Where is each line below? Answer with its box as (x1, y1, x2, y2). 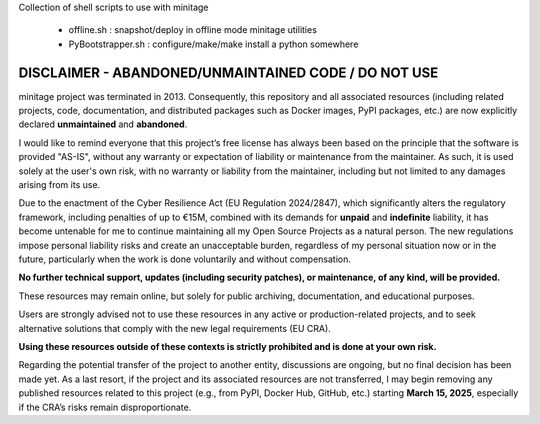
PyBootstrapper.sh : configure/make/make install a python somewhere (68, 38, 359, 50)
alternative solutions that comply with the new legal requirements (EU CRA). (18, 322, 332, 334)
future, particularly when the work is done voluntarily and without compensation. (18, 253, 352, 265)
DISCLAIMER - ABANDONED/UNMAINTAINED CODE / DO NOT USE (18, 64, 439, 81)
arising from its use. (18, 179, 101, 191)
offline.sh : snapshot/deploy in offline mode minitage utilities (68, 24, 317, 36)
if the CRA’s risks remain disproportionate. (18, 401, 192, 413)
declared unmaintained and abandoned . (18, 118, 188, 130)
